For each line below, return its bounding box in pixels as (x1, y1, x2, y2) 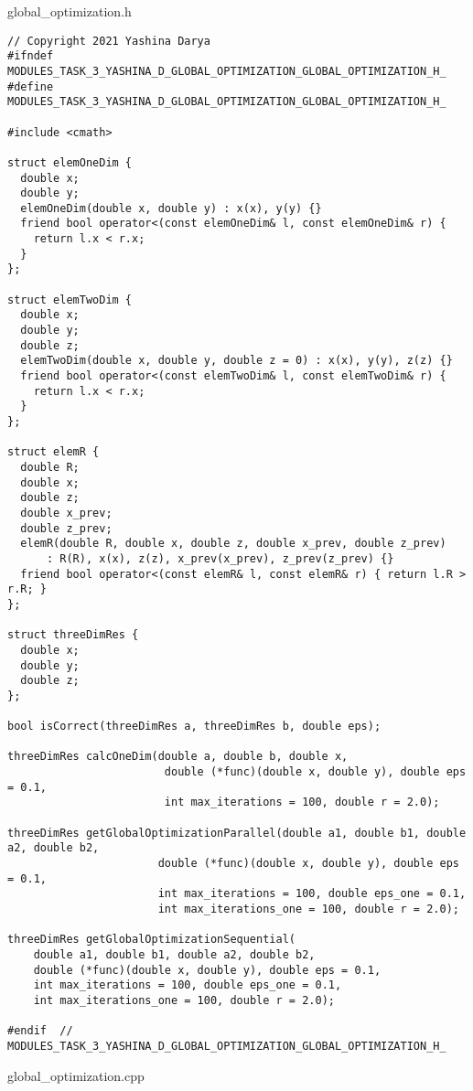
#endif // (7, 1024, 73, 1038)
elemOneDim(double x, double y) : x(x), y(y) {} (20, 201, 322, 215)
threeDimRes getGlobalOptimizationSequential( (7, 933, 296, 947)
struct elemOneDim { (7, 155, 133, 169)
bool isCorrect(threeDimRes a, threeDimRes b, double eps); (7, 720, 382, 733)
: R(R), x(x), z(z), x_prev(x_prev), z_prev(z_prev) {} (46, 551, 394, 565)
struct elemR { (7, 445, 100, 459)
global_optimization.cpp (7, 1065, 145, 1085)
